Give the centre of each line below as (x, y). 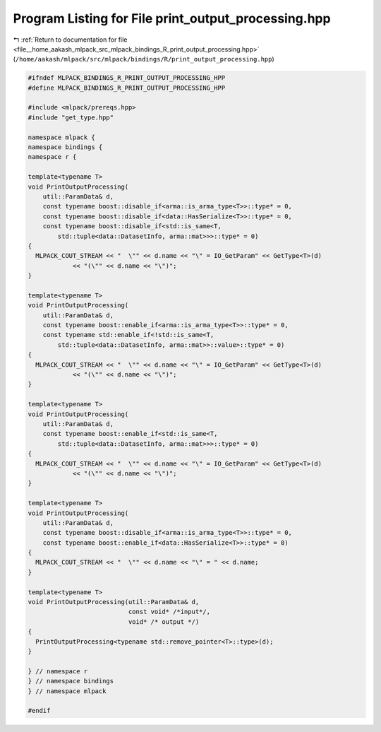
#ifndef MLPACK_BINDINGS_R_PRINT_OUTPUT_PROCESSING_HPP (127, 78)
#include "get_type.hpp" (71, 117)
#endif (39, 711)
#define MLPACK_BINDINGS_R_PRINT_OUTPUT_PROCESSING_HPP (127, 88)
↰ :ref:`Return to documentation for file (70, 40)
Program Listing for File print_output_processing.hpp (172, 18)
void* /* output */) (164, 621)
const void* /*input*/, (169, 612)
